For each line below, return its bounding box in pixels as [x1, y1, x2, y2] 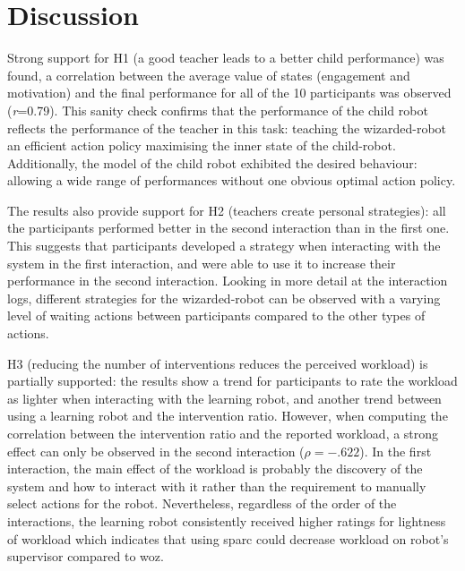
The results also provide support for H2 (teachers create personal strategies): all [7, 200, 446, 219]
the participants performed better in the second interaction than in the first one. [7, 218, 450, 237]
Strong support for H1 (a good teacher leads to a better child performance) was [7, 48, 444, 67]
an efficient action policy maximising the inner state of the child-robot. [7, 136, 396, 155]
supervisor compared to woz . [7, 547, 164, 566]
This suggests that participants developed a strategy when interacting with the [7, 236, 441, 255]
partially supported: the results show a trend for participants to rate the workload [7, 371, 458, 390]
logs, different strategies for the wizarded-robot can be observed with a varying [7, 288, 441, 307]
